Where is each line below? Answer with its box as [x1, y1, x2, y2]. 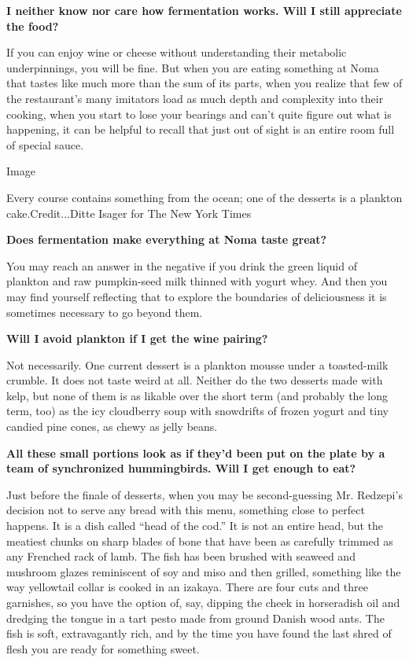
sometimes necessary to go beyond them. [6, 303, 203, 320]
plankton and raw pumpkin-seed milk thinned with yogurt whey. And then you [6, 273, 388, 289]
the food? [6, 17, 59, 34]
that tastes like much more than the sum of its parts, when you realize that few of [6, 75, 403, 91]
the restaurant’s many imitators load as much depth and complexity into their [6, 90, 384, 106]
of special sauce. [6, 136, 84, 153]
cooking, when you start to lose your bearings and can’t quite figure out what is [6, 105, 392, 122]
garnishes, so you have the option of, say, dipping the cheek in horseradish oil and [6, 594, 400, 610]
